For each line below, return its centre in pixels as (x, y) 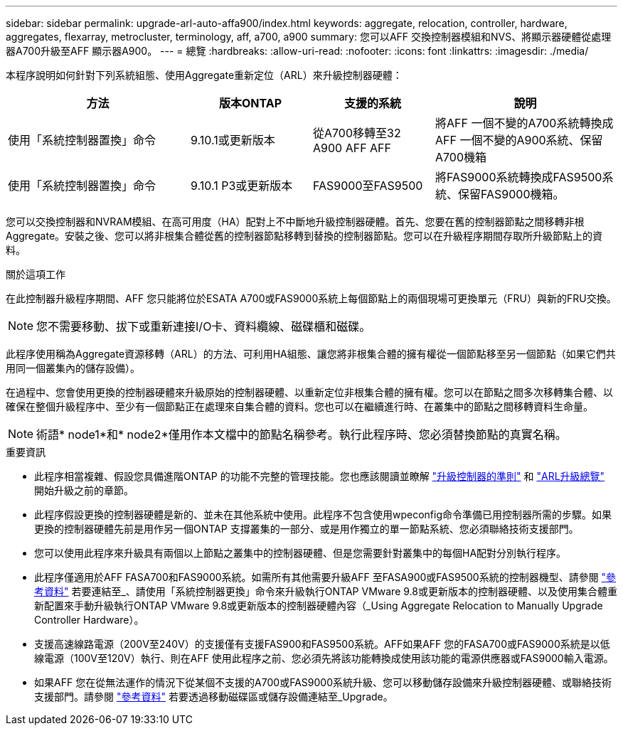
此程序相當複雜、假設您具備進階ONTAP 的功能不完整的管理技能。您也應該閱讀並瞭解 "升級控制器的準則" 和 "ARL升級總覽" (320, 476)
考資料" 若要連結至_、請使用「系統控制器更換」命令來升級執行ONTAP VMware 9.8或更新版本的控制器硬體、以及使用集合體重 (326, 591)
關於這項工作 (36, 274)
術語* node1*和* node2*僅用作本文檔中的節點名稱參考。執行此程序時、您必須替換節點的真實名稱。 (302, 434)
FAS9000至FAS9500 (368, 186)
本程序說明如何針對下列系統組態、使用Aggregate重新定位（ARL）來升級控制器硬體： (204, 75)
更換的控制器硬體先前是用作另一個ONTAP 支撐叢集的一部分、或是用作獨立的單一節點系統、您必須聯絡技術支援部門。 (307, 529)
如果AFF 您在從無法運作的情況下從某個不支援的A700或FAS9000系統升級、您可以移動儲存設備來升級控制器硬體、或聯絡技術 (323, 682)
